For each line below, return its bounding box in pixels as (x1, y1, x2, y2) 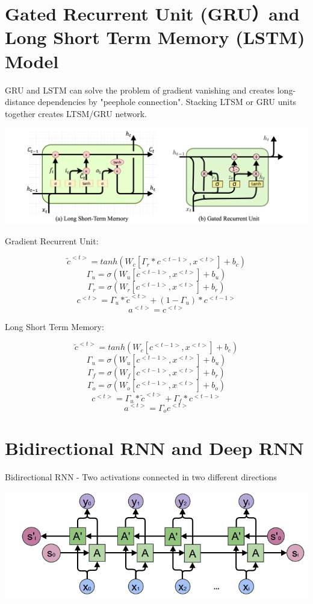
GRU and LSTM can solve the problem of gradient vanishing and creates (5, 83, 275, 96)
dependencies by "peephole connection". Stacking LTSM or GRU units (37, 95, 297, 108)
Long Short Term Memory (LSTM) (5, 25, 305, 49)
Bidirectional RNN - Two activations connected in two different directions (5, 471, 277, 483)
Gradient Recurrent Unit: (5, 234, 99, 247)
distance (5, 95, 35, 108)
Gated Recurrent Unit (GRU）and (5, 1, 300, 26)
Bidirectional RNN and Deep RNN (5, 436, 304, 460)
